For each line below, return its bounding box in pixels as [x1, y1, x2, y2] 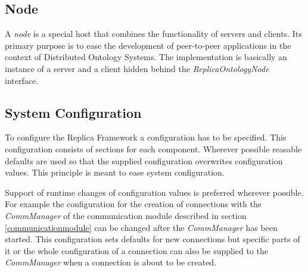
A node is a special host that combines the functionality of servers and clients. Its [5, 27, 302, 40]
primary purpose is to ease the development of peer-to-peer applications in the [5, 39, 291, 51]
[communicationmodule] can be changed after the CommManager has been [5, 221, 278, 233]
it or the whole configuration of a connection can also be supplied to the [5, 244, 269, 257]
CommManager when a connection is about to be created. [5, 256, 217, 268]
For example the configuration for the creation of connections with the [5, 198, 262, 210]
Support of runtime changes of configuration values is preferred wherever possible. [5, 186, 304, 198]
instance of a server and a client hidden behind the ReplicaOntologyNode [5, 62, 269, 74]
